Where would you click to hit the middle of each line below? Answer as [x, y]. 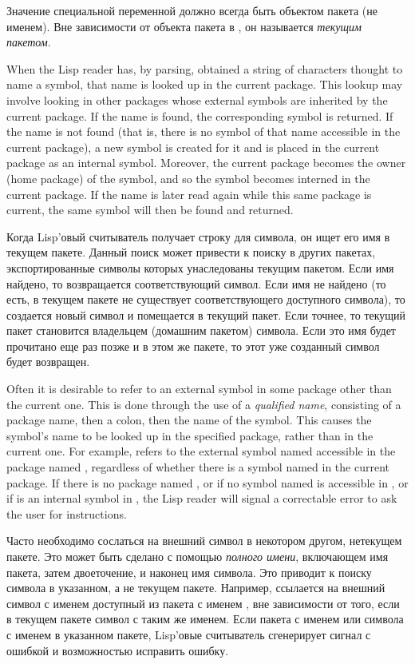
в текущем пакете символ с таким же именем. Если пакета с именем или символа [205, 619]
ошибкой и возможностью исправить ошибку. [118, 650]
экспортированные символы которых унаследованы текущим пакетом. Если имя [200, 267]
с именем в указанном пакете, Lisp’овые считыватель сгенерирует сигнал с [189, 634]
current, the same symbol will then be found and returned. [150, 210]
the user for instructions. [67, 513]
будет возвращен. [48, 362]
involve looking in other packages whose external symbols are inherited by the [197, 99]
